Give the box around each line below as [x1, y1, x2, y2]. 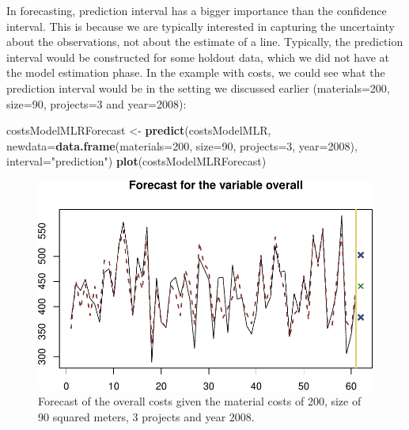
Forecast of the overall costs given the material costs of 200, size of [38, 393, 362, 409]
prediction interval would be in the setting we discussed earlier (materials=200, [6, 79, 390, 96]
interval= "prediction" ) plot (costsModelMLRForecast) [6, 153, 267, 169]
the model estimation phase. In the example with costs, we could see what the [6, 64, 385, 81]
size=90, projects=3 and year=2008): [6, 95, 187, 112]
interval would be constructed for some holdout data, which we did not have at [6, 48, 390, 65]
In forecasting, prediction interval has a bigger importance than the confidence [6, 2, 387, 18]
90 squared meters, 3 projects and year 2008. [38, 408, 255, 424]
